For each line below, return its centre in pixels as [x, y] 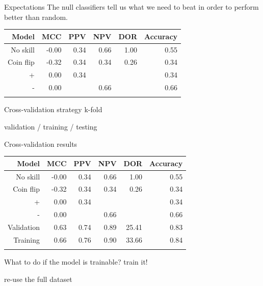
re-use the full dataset [38, 279]
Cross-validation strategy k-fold [53, 109]
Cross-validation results [41, 144]
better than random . [36, 17]
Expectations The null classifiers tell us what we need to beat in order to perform [131, 7]
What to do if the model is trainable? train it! [76, 262]
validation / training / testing [51, 126]
